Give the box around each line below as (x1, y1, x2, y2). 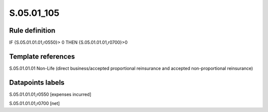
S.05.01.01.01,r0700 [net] (9, 101, 60, 107)
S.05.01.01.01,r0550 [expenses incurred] (9, 91, 92, 97)
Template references (9, 52, 75, 60)
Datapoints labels (9, 78, 65, 87)
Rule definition (9, 26, 56, 35)
